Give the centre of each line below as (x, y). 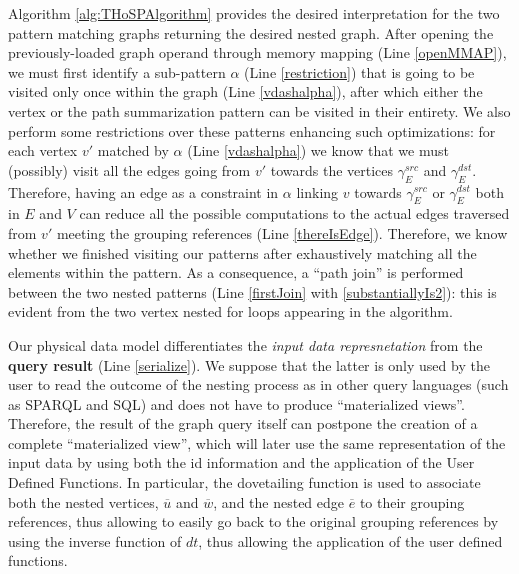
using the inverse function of (95, 540)
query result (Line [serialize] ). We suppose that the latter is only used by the (249, 364)
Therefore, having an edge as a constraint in (143, 191)
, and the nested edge (279, 501)
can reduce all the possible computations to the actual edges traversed (294, 213)
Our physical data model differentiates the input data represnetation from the (245, 344)
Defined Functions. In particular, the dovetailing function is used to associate (244, 482)
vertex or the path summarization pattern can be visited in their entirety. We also (259, 110)
